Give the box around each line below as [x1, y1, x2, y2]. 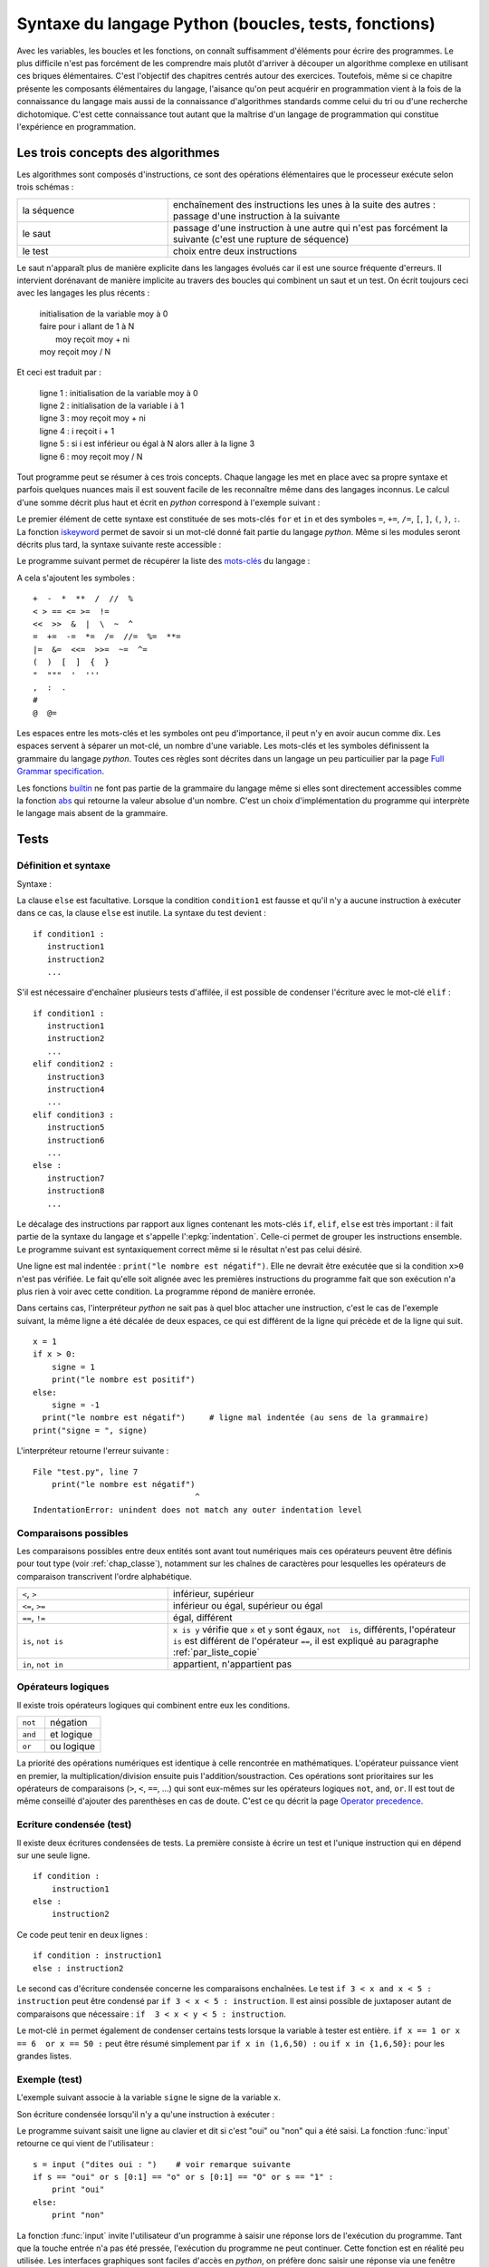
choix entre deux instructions [172, 245, 298, 258]
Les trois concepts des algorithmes [16, 145, 220, 161]
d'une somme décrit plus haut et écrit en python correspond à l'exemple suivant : [16, 497, 321, 508]
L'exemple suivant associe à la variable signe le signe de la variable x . [16, 2092, 281, 2103]
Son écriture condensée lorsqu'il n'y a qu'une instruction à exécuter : [16, 2108, 275, 2119]
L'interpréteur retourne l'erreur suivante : [16, 1445, 169, 1456]
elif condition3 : [33, 1109, 115, 1120]
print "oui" [51, 2184, 105, 2194]
